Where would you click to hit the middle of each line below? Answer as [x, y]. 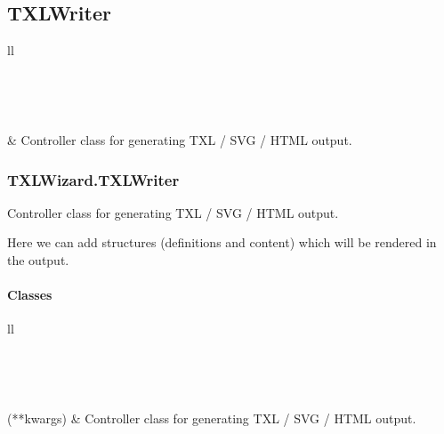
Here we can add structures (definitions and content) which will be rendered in [222, 242]
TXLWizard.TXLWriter [93, 179]
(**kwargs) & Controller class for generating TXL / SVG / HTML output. [212, 418]
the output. [38, 259]
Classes [30, 295]
